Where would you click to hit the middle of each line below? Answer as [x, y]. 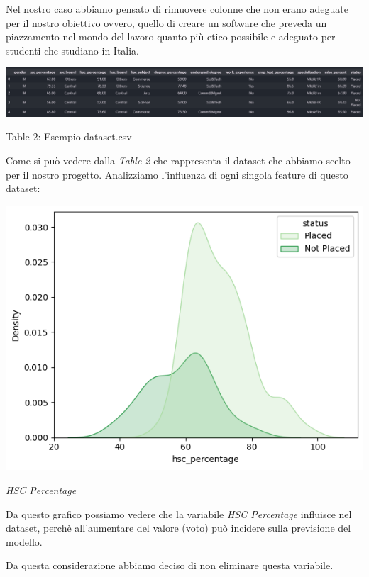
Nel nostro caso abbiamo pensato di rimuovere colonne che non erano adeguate [177, 9]
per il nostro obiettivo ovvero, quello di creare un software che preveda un [166, 22]
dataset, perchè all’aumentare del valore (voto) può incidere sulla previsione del [178, 528]
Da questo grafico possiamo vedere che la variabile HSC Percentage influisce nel [179, 514]
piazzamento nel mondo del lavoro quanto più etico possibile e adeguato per [171, 37]
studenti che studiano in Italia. [73, 50]
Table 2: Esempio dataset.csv [69, 136]
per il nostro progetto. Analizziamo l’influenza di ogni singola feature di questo [177, 174]
